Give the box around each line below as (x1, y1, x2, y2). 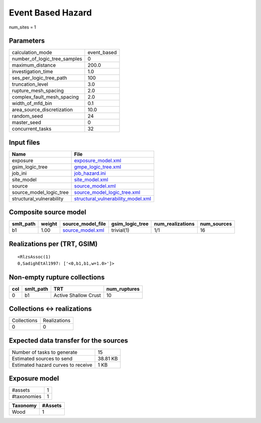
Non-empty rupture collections (9, 273, 105, 281)
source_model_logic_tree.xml (74, 189, 140, 196)
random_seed (12, 113, 43, 120)
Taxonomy (12, 402, 37, 409)
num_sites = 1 (9, 24, 36, 30)
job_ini (12, 170, 27, 176)
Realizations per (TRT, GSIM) (9, 240, 98, 248)
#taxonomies (12, 393, 42, 400)
